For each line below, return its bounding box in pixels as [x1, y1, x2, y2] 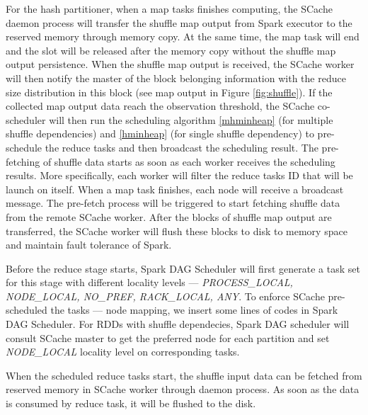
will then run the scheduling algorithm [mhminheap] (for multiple [49, 112, 333, 127]
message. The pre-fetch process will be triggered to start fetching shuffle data [6, 195, 340, 210]
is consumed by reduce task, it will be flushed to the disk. [6, 396, 256, 411]
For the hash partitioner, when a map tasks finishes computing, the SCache [6, 1, 333, 16]
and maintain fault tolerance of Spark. [6, 237, 172, 252]
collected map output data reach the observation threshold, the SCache [6, 98, 315, 113]
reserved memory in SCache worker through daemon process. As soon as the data [6, 382, 360, 397]
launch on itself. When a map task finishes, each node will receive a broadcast [6, 181, 344, 196]
